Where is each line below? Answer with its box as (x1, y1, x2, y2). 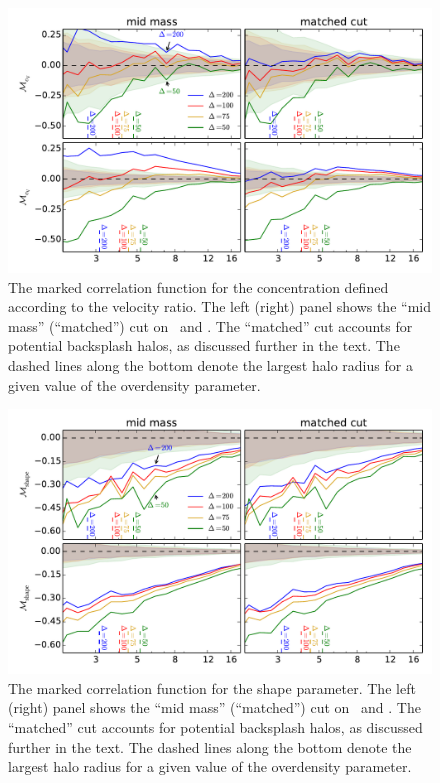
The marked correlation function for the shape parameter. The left (8, 677, 416, 698)
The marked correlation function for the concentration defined (8, 276, 389, 297)
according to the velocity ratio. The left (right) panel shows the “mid (8, 296, 431, 317)
